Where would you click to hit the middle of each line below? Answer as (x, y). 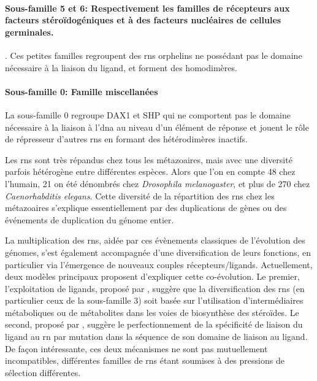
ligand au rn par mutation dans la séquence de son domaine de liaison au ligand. (156, 337)
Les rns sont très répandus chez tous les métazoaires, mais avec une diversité (149, 159)
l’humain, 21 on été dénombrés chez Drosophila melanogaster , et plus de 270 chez (158, 183)
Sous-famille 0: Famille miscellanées (82, 91)
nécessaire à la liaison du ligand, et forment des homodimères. (121, 67)
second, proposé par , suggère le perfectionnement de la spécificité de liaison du (154, 324)
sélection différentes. (43, 372)
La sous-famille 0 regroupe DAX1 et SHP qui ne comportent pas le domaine (148, 114)
